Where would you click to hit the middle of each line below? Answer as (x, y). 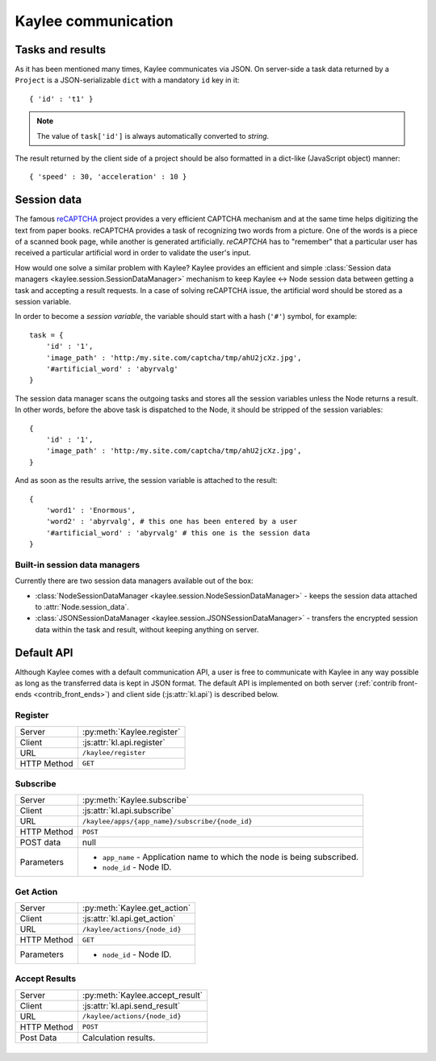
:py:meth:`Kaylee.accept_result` (143, 995)
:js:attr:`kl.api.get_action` (129, 919)
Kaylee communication (94, 21)
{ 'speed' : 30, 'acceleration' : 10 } (108, 177)
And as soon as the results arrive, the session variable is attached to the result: (146, 480)
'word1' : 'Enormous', (91, 510)
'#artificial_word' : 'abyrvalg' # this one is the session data (178, 533)
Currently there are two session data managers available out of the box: (134, 581)
